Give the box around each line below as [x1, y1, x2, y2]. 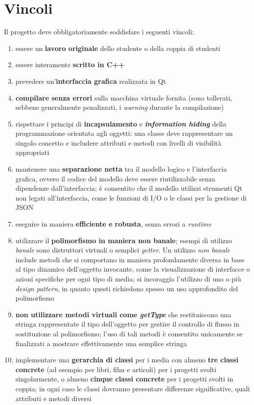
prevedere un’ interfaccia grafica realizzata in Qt [15, 76, 166, 86]
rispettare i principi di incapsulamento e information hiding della [15, 118, 227, 128]
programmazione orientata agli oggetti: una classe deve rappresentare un [15, 128, 233, 138]
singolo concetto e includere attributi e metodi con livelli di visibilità [15, 137, 222, 148]
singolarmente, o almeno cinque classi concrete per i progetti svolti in [15, 374, 233, 384]
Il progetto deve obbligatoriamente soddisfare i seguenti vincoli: [4, 26, 194, 37]
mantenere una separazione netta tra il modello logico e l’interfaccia [15, 164, 227, 174]
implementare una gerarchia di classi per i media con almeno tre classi [15, 354, 238, 365]
